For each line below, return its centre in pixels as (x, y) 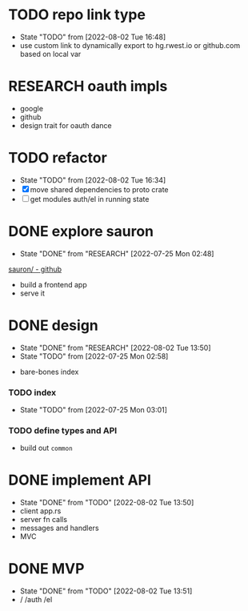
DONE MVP (46, 569)
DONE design (53, 325)
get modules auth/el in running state (90, 199)
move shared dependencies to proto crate (100, 189)
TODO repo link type (77, 15)
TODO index (32, 392)
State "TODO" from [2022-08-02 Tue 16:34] (93, 180)
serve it (32, 293)
